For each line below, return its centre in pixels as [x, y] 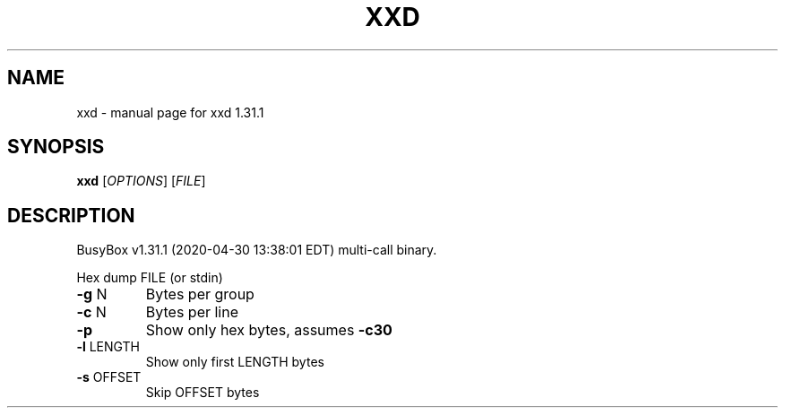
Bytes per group [200, 294]
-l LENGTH [108, 347]
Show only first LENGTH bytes [235, 362]
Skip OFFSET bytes [203, 393]
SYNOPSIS [56, 147]
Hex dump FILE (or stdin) [150, 278]
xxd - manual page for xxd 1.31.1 [170, 112]
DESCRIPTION [71, 215]
